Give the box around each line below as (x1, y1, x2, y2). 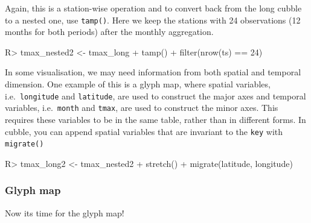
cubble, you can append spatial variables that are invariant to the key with (5, 125, 283, 137)
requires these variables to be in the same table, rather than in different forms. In (5, 113, 306, 125)
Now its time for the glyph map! (5, 206, 124, 219)
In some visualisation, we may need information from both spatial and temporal (5, 66, 301, 78)
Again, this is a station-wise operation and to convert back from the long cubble (5, 2, 302, 14)
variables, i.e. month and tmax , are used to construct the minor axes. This (5, 101, 278, 114)
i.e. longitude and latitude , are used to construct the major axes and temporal (5, 89, 306, 102)
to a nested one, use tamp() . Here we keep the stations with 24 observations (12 (5, 13, 301, 26)
